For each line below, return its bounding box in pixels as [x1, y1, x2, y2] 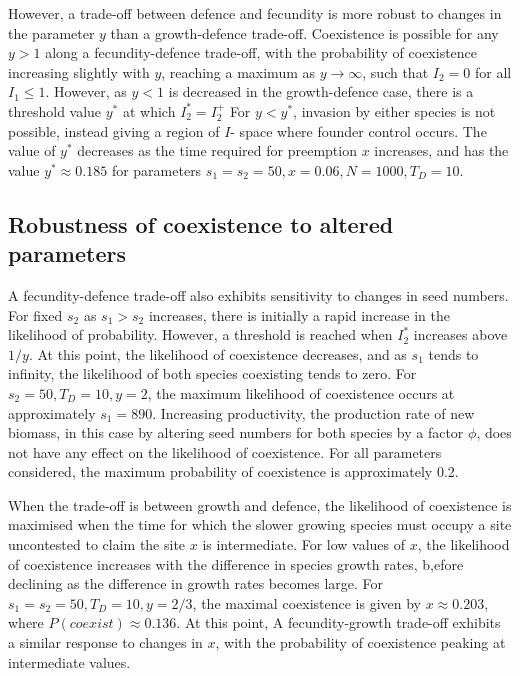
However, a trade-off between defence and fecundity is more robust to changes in [8, 3, 502, 23]
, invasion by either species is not [293, 100, 496, 121]
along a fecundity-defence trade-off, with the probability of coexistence [45, 42, 478, 63]
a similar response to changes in [8, 632, 203, 653]
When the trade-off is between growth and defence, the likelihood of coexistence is [8, 494, 512, 515]
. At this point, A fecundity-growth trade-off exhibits [176, 612, 501, 633]
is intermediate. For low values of [202, 534, 406, 555]
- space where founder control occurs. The [230, 120, 487, 141]
